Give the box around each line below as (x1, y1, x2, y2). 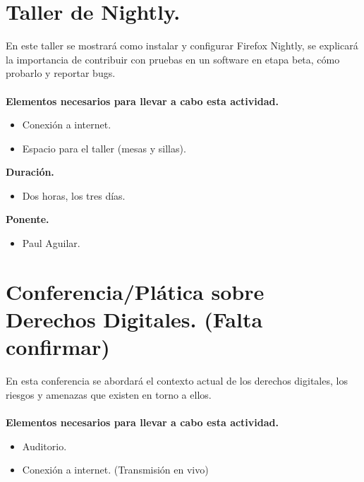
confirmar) (6, 332, 110, 361)
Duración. (6, 164, 54, 179)
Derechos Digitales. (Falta (6, 305, 263, 334)
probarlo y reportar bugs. (6, 66, 116, 80)
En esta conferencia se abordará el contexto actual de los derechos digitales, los (6, 373, 348, 388)
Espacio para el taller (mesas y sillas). (22, 140, 186, 155)
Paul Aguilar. (22, 236, 80, 251)
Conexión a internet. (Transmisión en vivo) (22, 462, 209, 477)
